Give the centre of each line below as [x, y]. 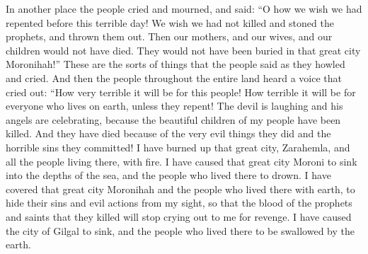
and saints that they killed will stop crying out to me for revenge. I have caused [179, 216]
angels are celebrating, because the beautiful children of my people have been [173, 119]
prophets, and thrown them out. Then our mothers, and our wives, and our [169, 36]
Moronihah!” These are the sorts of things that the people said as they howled [176, 64]
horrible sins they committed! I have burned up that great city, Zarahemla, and [178, 147]
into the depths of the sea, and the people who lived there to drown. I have [168, 175]
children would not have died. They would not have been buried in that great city [183, 50]
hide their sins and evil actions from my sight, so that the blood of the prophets [179, 203]
